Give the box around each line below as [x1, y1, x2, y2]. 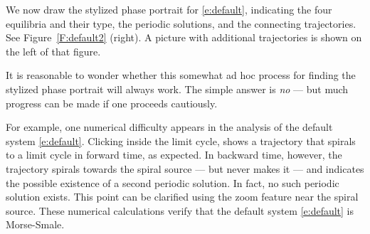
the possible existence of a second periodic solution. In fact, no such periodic [6, 175, 339, 190]
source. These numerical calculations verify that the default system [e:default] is [6, 203, 354, 218]
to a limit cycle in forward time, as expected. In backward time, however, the [6, 147, 342, 162]
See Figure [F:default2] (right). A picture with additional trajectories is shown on [6, 30, 362, 45]
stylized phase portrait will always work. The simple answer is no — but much [6, 81, 349, 96]
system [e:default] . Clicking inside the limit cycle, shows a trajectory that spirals [6, 133, 356, 148]
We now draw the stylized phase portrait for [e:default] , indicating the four [6, 2, 332, 16]
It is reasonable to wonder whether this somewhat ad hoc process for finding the [6, 68, 356, 83]
